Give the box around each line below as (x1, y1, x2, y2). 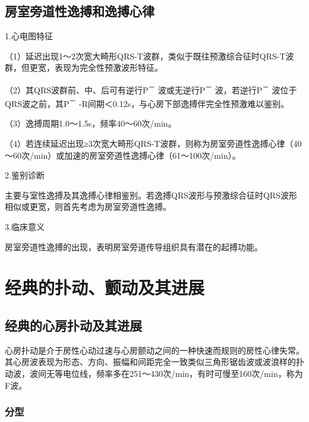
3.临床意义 (5, 221, 45, 233)
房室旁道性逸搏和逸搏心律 (5, 2, 154, 20)
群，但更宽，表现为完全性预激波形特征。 (5, 61, 163, 74)
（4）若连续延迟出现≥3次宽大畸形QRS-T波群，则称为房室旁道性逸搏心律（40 (5, 137, 302, 150)
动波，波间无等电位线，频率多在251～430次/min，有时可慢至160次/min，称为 (5, 367, 303, 379)
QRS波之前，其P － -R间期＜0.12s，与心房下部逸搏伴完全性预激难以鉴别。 (5, 96, 289, 109)
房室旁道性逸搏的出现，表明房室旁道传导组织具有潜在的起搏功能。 (5, 240, 263, 253)
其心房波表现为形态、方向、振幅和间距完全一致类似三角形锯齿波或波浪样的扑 (5, 355, 304, 368)
